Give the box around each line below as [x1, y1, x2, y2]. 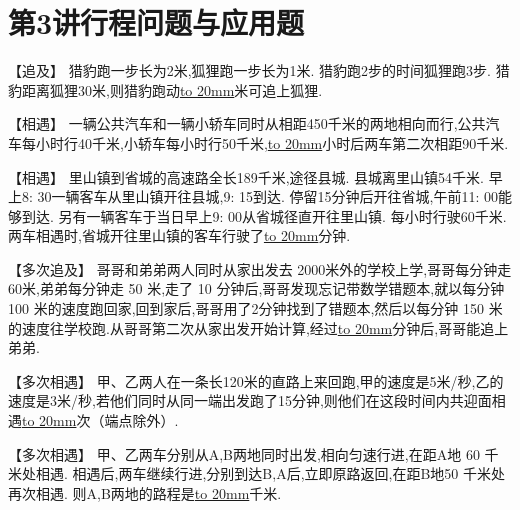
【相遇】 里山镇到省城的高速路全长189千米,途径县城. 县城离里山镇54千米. [8, 166, 484, 187]
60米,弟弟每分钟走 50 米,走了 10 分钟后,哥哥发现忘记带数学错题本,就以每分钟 [8, 278, 505, 299]
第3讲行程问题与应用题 [8, 2, 305, 43]
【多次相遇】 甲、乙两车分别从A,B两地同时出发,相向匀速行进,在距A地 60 [8, 443, 480, 464]
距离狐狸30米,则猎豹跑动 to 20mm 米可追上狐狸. [21, 79, 323, 100]
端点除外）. [104, 410, 179, 431]
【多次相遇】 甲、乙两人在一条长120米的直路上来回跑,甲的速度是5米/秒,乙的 [8, 370, 504, 391]
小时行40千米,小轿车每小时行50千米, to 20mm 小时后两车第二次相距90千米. [35, 132, 509, 153]
